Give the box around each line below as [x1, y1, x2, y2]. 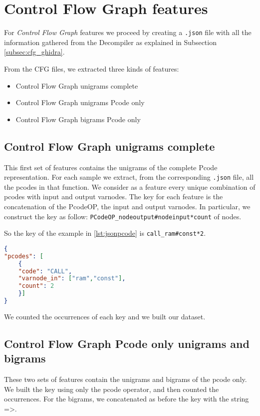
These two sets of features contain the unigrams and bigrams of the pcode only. [4, 374, 247, 384]
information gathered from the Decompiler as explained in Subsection [4, 37, 217, 47]
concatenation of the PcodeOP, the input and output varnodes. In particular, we [4, 201, 251, 211]
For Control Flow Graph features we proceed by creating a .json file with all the [4, 27, 252, 38]
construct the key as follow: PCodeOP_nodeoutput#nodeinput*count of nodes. [4, 211, 242, 221]
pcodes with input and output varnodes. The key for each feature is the [4, 191, 223, 202]
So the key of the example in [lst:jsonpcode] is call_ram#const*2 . [4, 228, 206, 238]
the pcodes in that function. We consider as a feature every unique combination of [4, 181, 256, 192]
